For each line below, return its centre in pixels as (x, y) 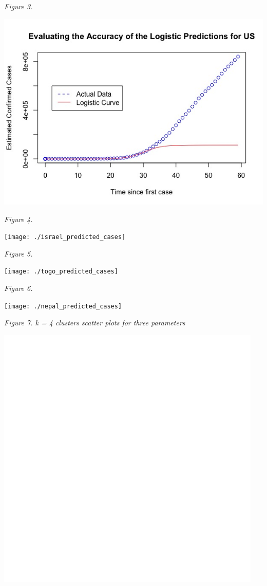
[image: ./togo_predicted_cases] (61, 272)
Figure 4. (18, 219)
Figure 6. (18, 288)
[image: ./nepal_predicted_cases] (63, 306)
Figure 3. (18, 6)
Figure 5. (18, 253)
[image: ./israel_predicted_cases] (65, 237)
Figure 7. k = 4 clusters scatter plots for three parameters (95, 323)
